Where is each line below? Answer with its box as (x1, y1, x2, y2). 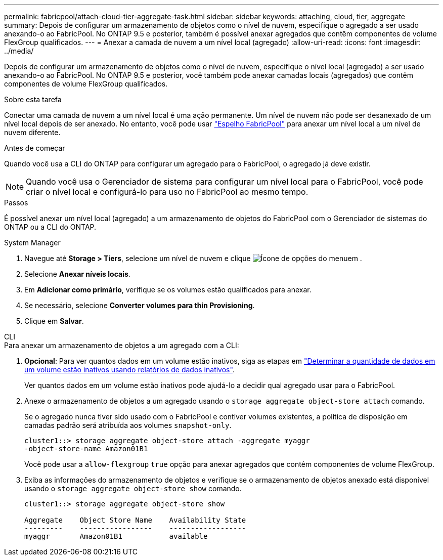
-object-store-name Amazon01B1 (24, 445, 148, 453)
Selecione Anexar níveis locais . (24, 270, 130, 278)
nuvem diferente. (4, 128, 61, 137)
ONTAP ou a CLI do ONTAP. (4, 223, 97, 231)
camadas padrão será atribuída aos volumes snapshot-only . (24, 421, 232, 429)
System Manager (4, 238, 61, 247)
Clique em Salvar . (24, 317, 84, 325)
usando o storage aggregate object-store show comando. (24, 484, 242, 493)
